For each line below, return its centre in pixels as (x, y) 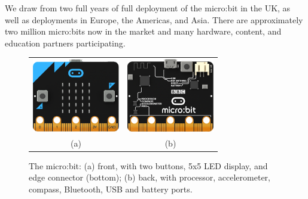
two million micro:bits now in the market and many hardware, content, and (143, 31)
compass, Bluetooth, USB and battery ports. (111, 189)
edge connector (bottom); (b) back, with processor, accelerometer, (150, 177)
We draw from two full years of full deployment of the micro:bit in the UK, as (148, 8)
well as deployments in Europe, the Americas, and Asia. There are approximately (154, 19)
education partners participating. (65, 43)
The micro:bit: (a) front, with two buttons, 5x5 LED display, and (148, 165)
